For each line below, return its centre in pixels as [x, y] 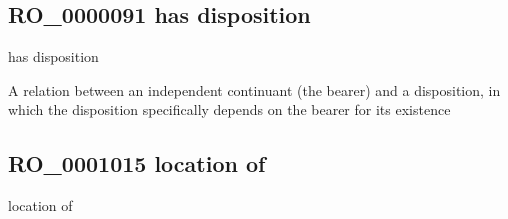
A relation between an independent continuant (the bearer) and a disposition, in [254, 89]
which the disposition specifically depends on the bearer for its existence [229, 109]
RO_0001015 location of [137, 163]
